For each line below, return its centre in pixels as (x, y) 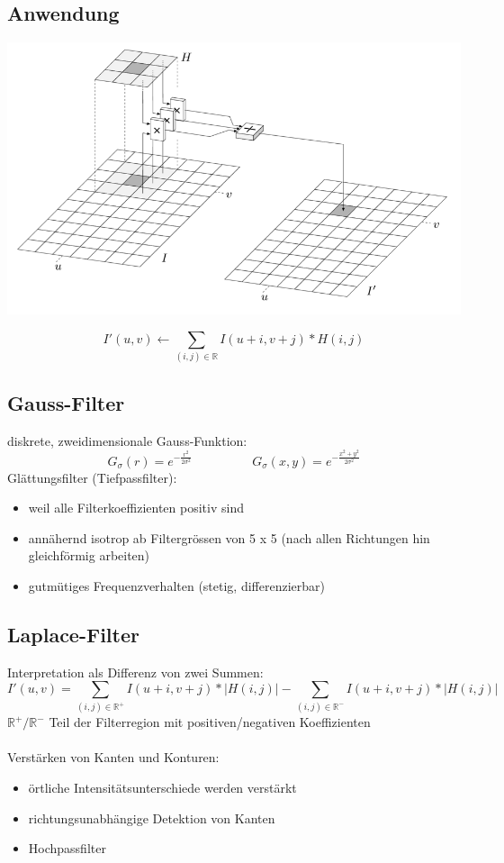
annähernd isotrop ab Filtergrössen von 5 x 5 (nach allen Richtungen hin (229, 537)
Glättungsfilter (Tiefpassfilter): (92, 477)
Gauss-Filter (66, 402)
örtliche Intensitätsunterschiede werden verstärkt (162, 788)
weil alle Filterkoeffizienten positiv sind (136, 508)
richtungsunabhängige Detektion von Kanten (152, 818)
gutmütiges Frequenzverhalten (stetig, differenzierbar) (176, 585)
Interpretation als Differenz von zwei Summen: (135, 672)
